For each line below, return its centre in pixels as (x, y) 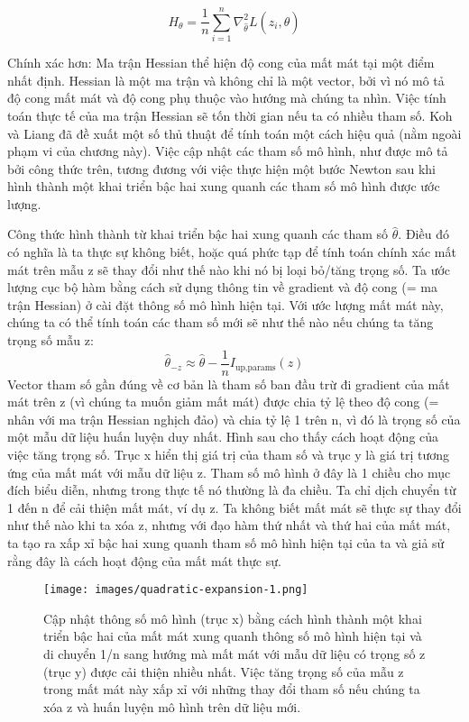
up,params (255, 367)
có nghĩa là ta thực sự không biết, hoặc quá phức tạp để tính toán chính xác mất (232, 252)
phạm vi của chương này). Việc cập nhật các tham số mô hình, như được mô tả (228, 151)
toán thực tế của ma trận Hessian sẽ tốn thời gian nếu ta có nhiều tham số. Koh (230, 115)
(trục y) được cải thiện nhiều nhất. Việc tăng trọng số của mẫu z (224, 671)
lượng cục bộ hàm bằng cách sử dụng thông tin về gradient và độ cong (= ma (222, 287)
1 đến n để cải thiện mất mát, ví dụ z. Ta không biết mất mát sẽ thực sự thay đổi (234, 507)
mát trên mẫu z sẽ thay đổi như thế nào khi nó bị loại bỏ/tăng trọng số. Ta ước (229, 269)
